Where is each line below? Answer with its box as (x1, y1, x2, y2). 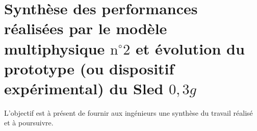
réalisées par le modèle (4, 18, 167, 39)
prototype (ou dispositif (4, 58, 174, 78)
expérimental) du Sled (4, 77, 164, 98)
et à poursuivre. (4, 117, 54, 128)
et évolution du (136, 38, 245, 59)
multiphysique (4, 38, 105, 59)
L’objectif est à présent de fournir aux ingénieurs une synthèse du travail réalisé (4, 107, 253, 118)
